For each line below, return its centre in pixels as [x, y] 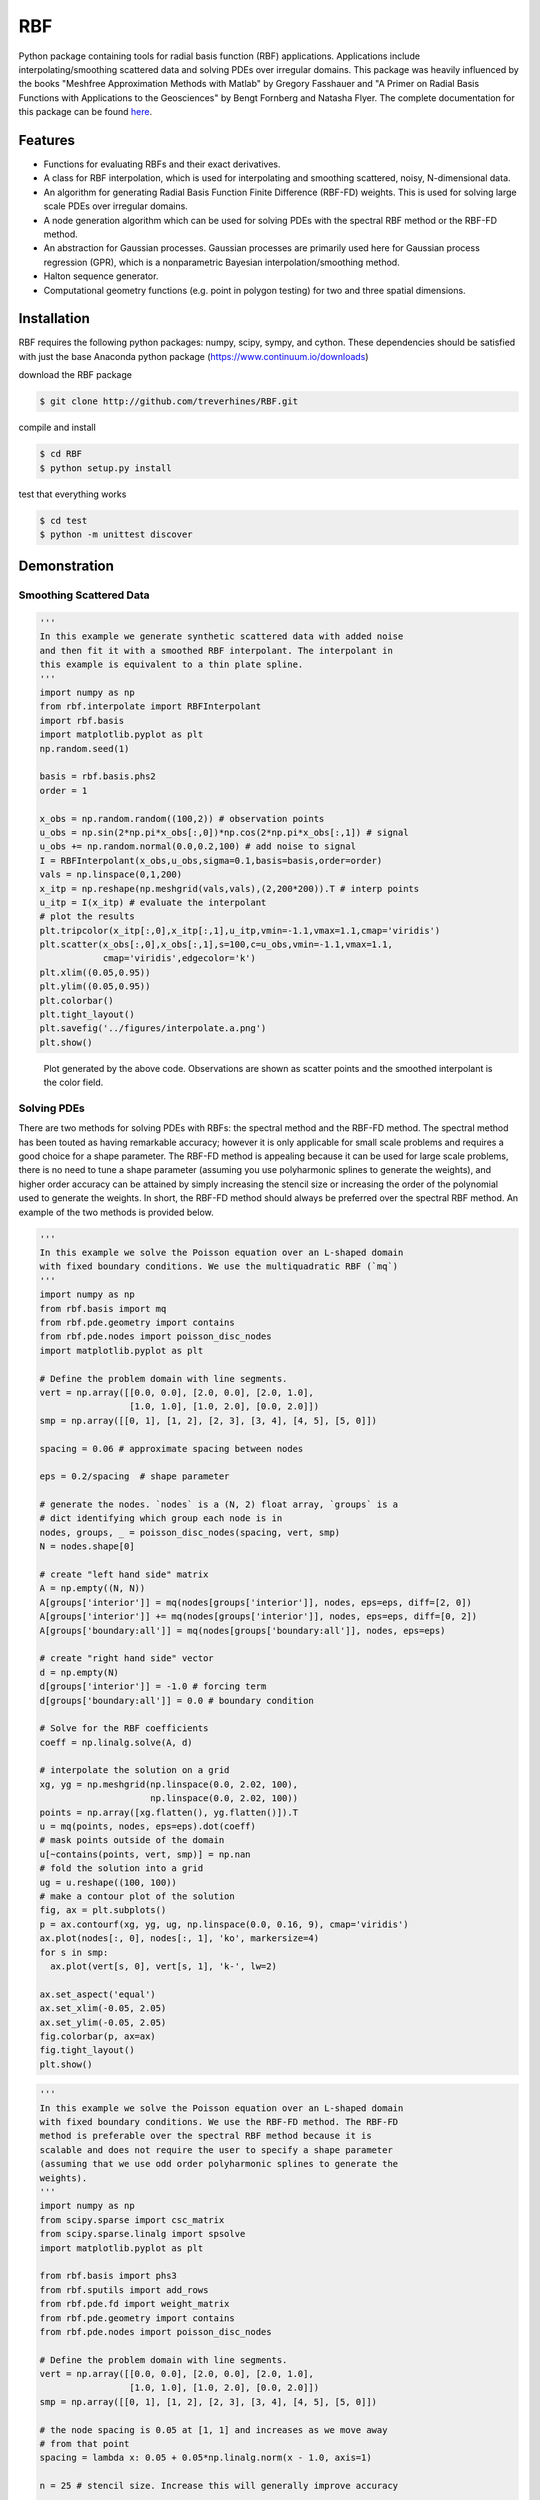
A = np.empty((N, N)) [92, 1588]
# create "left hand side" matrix [124, 1574]
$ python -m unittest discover [116, 534]
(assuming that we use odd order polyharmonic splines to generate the [219, 2164]
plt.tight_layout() [87, 1014]
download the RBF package [75, 375]
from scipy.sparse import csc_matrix [132, 2219]
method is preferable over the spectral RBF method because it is [205, 2136]
